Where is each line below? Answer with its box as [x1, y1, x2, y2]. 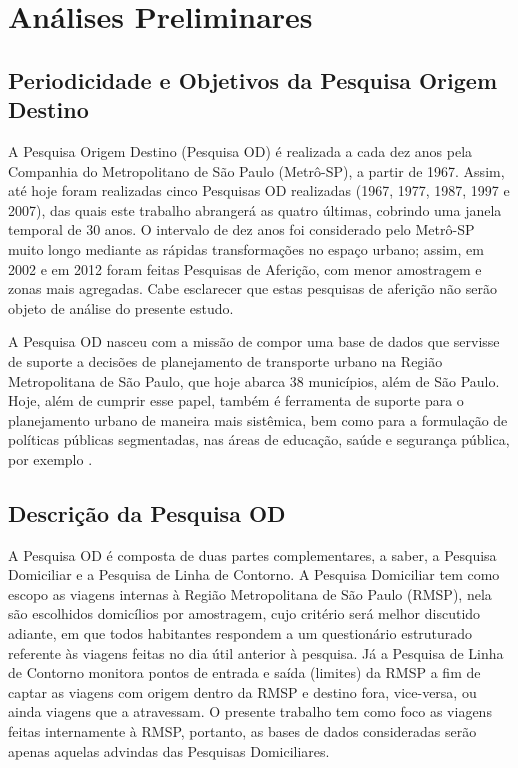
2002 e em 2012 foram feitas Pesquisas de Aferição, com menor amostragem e [8, 258, 482, 279]
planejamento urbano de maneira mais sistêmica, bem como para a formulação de [8, 409, 508, 430]
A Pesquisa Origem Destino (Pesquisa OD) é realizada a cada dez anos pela [8, 140, 473, 161]
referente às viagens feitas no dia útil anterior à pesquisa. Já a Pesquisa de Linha [8, 642, 504, 663]
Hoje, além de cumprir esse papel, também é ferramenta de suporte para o [8, 390, 464, 411]
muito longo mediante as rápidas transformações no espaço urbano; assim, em [8, 238, 484, 259]
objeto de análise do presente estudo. [8, 297, 234, 318]
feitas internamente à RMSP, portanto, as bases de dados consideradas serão [8, 721, 477, 742]
